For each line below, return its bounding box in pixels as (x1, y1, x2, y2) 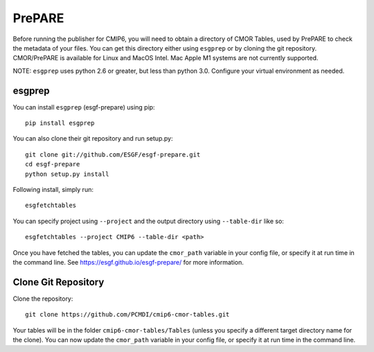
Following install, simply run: (12, 185, 93, 193)
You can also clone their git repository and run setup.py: (12, 134, 173, 143)
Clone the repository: (12, 294, 73, 303)
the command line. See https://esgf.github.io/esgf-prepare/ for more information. (12, 258, 244, 266)
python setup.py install (25, 170, 109, 178)
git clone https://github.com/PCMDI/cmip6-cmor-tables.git (25, 310, 230, 319)
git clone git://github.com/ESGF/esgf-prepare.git (25, 150, 201, 159)
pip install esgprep (25, 119, 95, 127)
